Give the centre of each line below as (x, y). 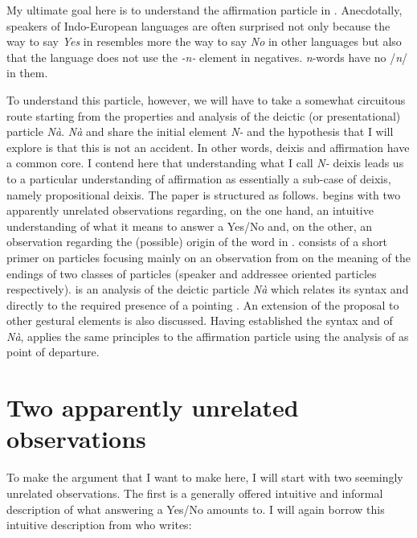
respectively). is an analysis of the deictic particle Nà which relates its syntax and (208, 289)
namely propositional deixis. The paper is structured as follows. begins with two (204, 194)
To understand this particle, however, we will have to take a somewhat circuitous (206, 99)
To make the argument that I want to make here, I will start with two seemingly (205, 477)
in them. (27, 73)
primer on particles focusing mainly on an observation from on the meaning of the (208, 257)
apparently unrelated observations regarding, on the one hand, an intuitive (190, 210)
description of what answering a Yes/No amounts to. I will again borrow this (196, 509)
